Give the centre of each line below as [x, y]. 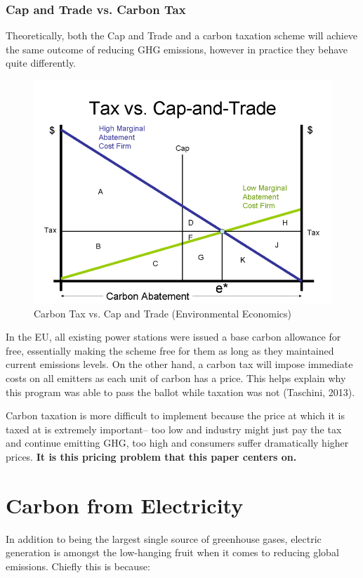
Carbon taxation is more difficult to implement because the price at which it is [175, 415]
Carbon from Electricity [125, 505]
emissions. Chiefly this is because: [78, 566]
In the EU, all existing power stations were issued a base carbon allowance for [173, 337]
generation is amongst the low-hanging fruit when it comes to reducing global [172, 552]
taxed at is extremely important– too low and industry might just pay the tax [174, 429]
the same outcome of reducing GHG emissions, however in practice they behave [177, 49]
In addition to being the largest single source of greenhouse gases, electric [164, 538]
